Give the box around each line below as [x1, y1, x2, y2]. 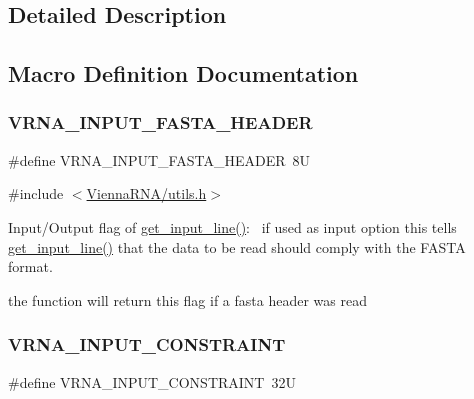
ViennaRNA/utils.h [86, 183, 207, 204]
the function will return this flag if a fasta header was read [8, 289, 367, 310]
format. [8, 256, 53, 277]
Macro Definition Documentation [8, 58, 359, 89]
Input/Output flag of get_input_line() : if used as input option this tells [8, 216, 457, 237]
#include [8, 183, 64, 204]
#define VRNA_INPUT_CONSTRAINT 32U [8, 371, 296, 392]
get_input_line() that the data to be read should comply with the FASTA [8, 236, 466, 257]
